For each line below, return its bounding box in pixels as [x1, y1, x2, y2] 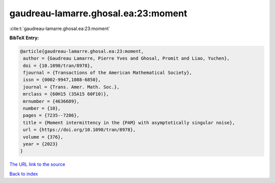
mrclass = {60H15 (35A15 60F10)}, [23, 91, 109, 97]
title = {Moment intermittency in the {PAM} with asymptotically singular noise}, [23, 120, 235, 125]
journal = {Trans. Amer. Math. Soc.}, [23, 84, 120, 90]
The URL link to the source [9, 161, 66, 168]
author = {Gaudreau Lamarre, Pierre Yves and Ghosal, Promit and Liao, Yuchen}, [23, 56, 230, 61]
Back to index [9, 171, 38, 177]
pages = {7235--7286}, [23, 113, 80, 118]
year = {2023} [23, 141, 58, 147]
